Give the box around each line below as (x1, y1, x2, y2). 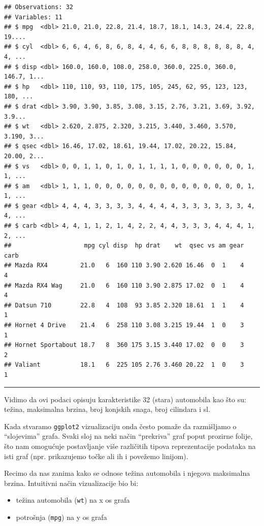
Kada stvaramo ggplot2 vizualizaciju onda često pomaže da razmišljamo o (4, 420, 237, 431)
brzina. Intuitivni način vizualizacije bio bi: (4, 477, 139, 488)
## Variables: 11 (4, 13, 62, 21)
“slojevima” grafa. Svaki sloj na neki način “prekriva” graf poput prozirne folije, (4, 431, 253, 441)
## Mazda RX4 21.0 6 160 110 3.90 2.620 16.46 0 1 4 (4, 262, 244, 269)
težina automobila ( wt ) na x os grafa (16, 495, 130, 505)
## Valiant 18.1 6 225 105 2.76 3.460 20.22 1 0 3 (4, 361, 244, 369)
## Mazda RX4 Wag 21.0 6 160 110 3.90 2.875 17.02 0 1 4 (4, 282, 244, 289)
